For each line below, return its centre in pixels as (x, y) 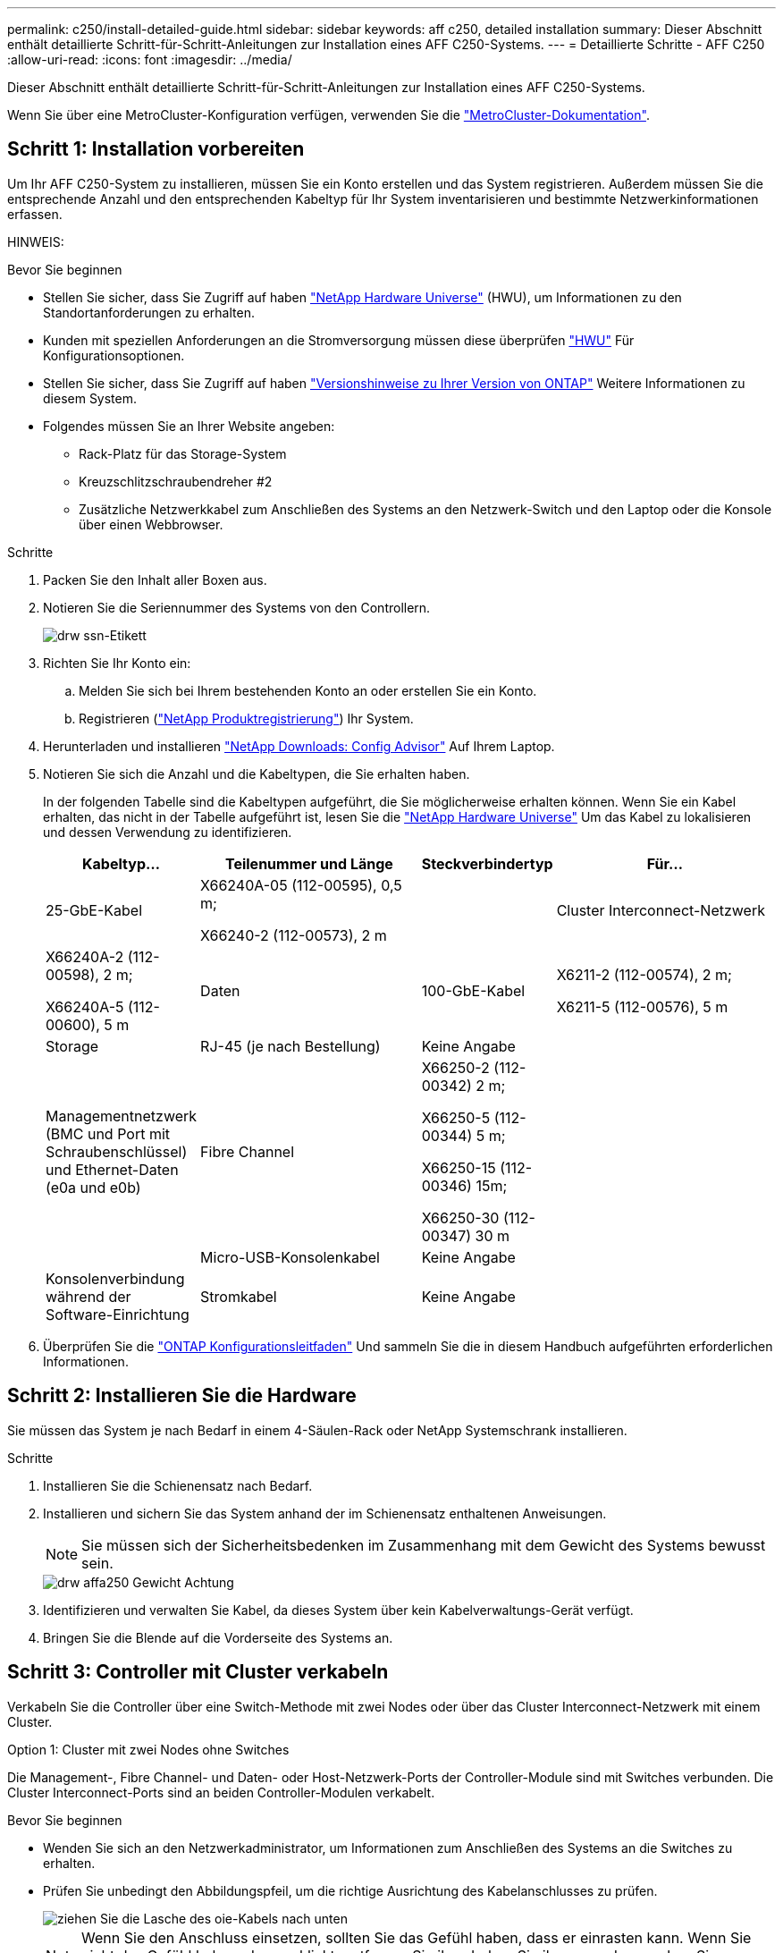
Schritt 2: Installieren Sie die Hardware (182, 1396)
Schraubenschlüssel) (117, 1151)
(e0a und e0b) (93, 1187)
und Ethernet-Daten (112, 1169)
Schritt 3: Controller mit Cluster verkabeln (198, 1672)
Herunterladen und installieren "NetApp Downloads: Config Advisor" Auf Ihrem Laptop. (299, 746)
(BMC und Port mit (108, 1133)
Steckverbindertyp (487, 863)
